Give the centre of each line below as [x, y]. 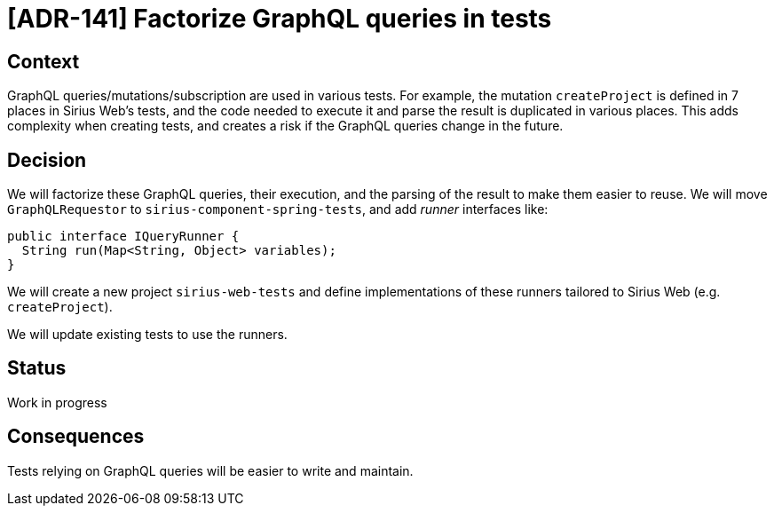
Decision [47, 160]
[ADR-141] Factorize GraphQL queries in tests [280, 19]
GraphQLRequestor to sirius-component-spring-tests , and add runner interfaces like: [278, 209]
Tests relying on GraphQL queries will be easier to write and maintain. [210, 470]
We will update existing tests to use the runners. [147, 335]
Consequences [76, 437]
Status [37, 368]
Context [43, 61]
